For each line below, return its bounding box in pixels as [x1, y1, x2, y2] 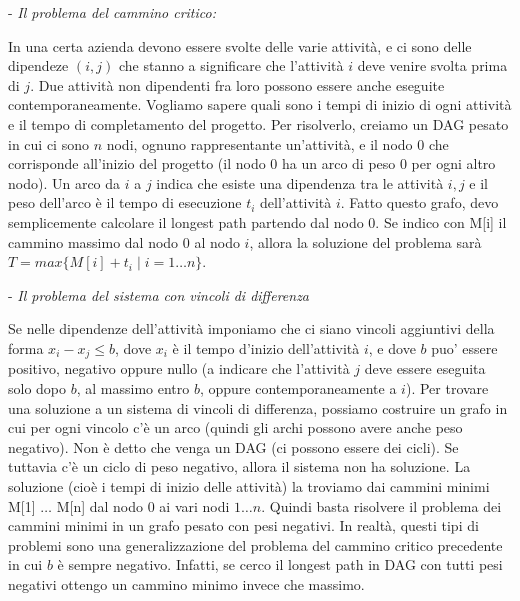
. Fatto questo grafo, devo [340, 192, 499, 213]
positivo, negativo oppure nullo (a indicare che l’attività [8, 358, 350, 379]
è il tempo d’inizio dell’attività [172, 337, 360, 358]
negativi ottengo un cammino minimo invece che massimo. [8, 573, 365, 594]
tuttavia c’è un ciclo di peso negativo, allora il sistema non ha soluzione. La [8, 456, 471, 477]
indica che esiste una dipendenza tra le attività [156, 172, 444, 193]
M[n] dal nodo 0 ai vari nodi [56, 495, 230, 516]
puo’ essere [431, 337, 498, 358]
